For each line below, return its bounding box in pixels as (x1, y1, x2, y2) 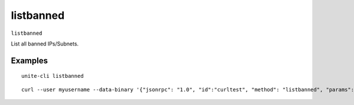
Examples (11, 55, 48, 65)
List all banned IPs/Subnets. (11, 40, 79, 47)
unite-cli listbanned (21, 73, 84, 80)
